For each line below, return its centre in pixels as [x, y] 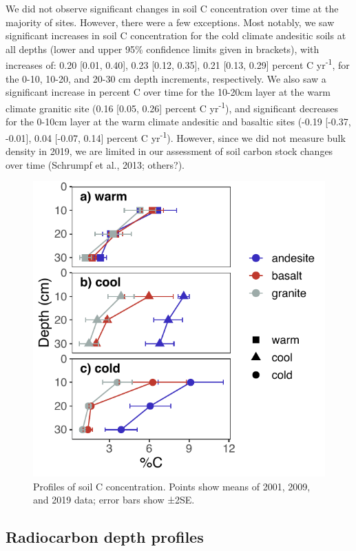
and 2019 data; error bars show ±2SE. [114, 500]
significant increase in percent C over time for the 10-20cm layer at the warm [168, 92]
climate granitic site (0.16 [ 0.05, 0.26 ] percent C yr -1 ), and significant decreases [172, 107]
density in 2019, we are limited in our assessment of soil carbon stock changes [169, 150]
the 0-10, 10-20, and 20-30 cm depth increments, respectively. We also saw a [166, 78]
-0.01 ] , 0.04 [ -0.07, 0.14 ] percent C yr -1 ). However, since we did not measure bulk [176, 136]
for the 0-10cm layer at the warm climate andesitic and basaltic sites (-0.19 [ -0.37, [178, 122]
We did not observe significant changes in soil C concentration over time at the [172, 8]
